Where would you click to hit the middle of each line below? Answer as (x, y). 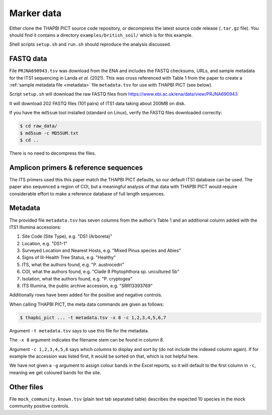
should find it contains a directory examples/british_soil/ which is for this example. (101, 35)
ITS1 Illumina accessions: (35, 227)
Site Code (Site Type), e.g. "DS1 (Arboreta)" (67, 236)
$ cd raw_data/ (39, 126)
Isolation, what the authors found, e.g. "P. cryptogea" (77, 279)
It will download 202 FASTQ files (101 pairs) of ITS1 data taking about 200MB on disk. (97, 103)
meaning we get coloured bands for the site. (55, 372)
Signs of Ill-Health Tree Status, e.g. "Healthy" (69, 257)
